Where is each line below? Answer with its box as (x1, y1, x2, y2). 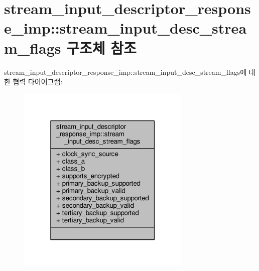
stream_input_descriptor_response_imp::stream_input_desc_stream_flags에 (4, 66, 247, 77)
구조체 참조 (66, 37, 137, 58)
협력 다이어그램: (13, 76, 63, 87)
